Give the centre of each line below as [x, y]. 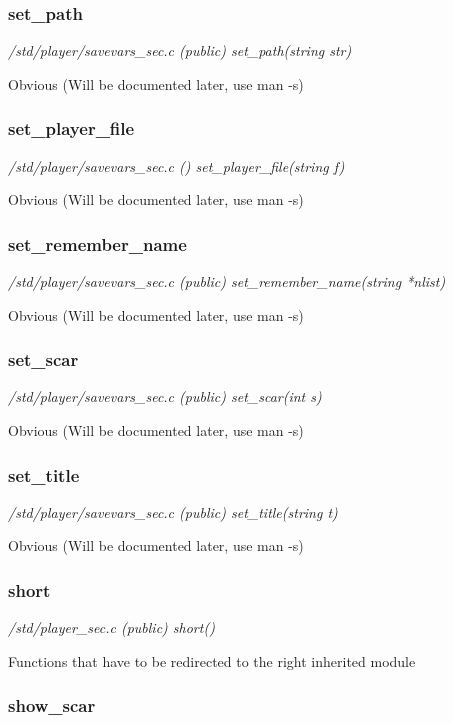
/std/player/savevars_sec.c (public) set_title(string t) [173, 511]
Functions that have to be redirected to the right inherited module [212, 660]
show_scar [52, 705]
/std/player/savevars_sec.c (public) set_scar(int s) [165, 396]
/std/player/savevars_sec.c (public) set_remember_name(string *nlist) [227, 281]
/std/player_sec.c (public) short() [111, 627]
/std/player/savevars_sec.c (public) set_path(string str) [180, 50]
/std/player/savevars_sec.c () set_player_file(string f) [176, 165]
